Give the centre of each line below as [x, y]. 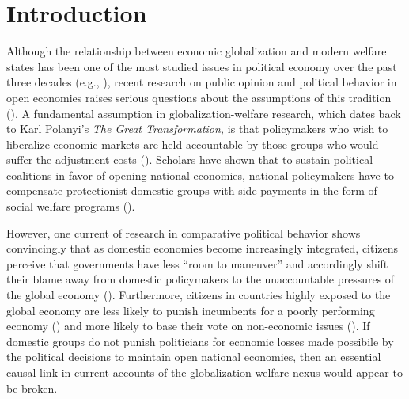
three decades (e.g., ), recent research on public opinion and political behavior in [202, 82]
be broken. [32, 388]
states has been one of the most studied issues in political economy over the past [202, 66]
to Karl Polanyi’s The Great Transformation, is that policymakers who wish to [197, 129]
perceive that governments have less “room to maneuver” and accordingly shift [197, 263]
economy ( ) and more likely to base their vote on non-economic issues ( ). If [188, 326]
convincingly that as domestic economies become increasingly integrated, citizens [203, 248]
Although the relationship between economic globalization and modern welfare [197, 51]
